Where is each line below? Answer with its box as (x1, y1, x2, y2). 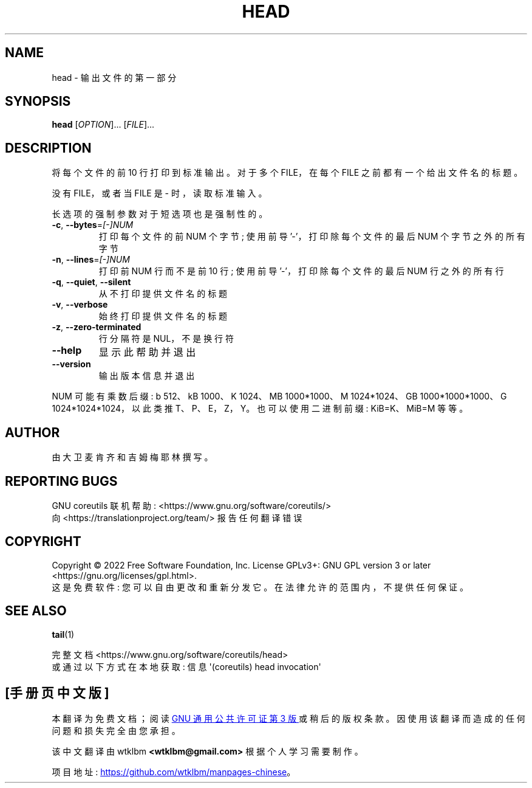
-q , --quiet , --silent (52, 277, 131, 288)
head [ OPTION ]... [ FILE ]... (52, 119, 155, 130)
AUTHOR (5, 424, 60, 440)
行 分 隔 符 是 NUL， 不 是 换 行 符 (98, 333, 234, 344)
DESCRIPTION (5, 140, 92, 156)
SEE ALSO (5, 603, 67, 619)
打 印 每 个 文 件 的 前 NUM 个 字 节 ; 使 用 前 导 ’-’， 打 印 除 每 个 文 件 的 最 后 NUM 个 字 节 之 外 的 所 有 (98, 231, 525, 242)
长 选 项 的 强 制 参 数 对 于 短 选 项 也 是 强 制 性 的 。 (52, 209, 268, 219)
